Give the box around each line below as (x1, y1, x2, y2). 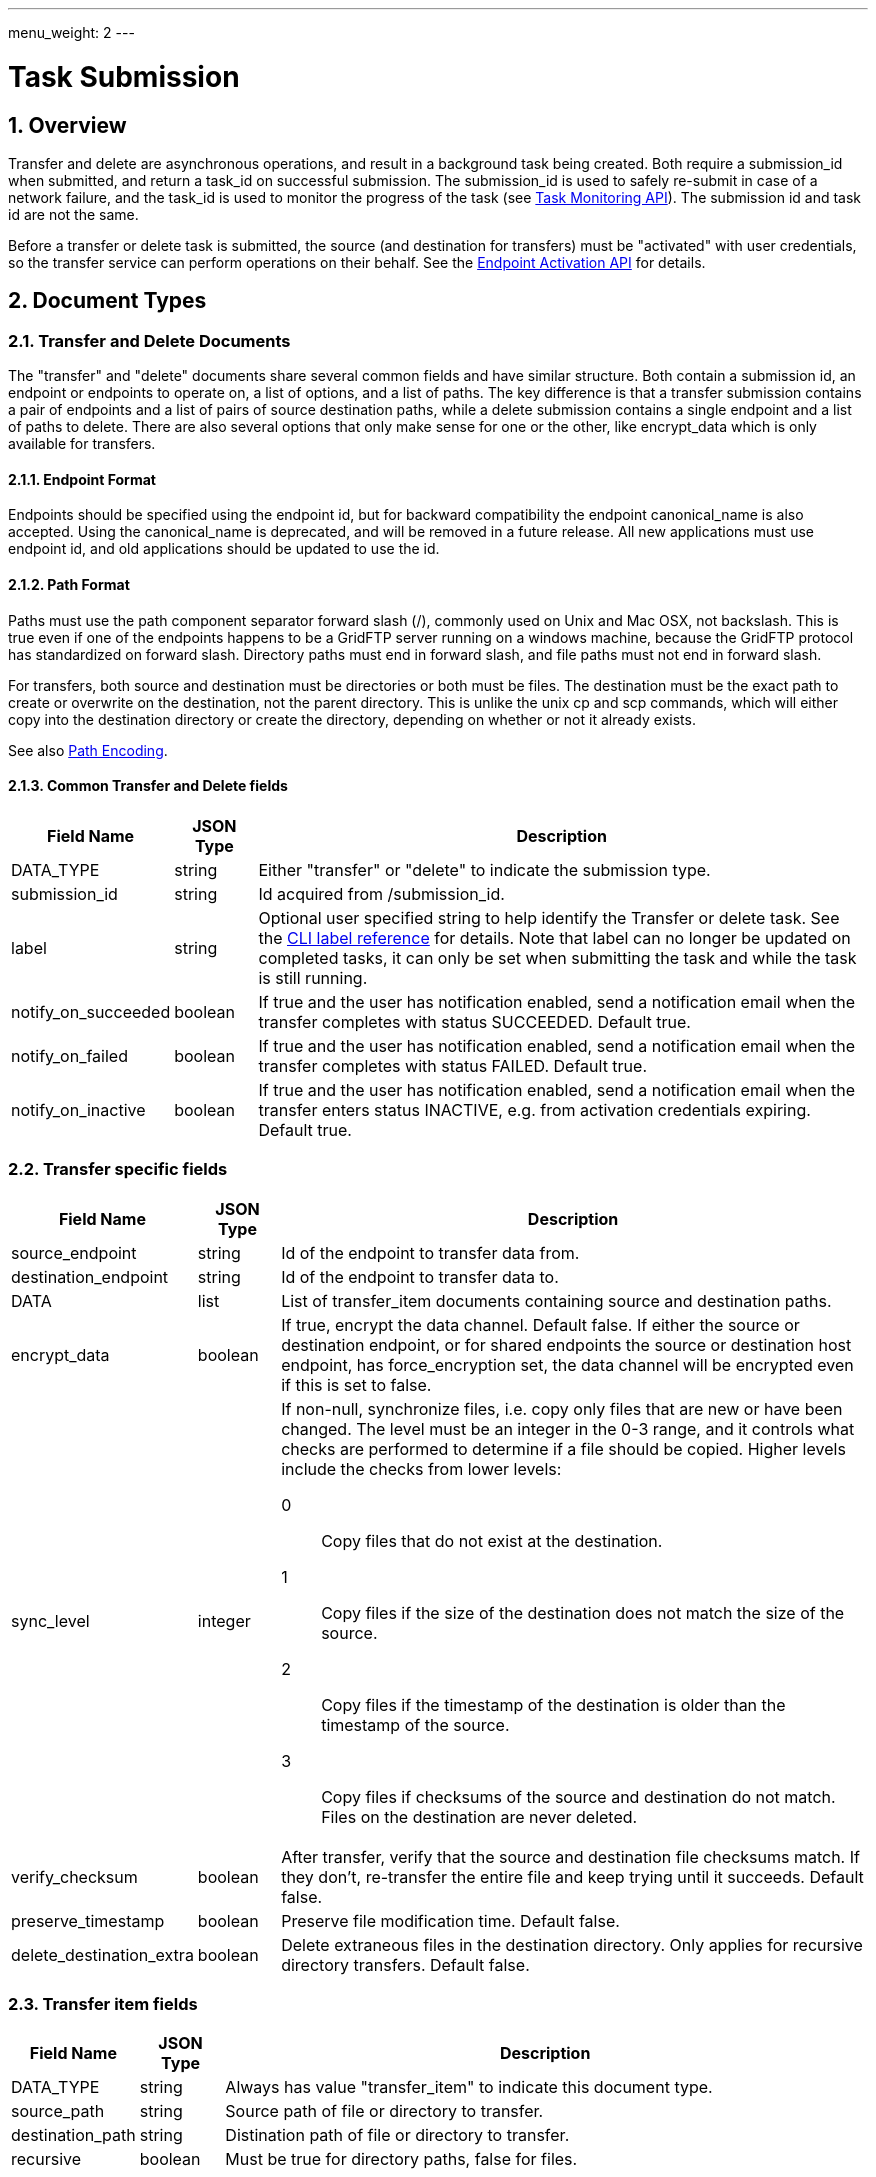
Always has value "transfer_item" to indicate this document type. (225, 2077, 713, 2098)
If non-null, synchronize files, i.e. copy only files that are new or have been (281, 1398, 843, 1419)
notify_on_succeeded (11, 1001, 171, 1022)
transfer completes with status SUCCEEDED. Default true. (258, 1011, 691, 1032)
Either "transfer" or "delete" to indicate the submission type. (258, 859, 711, 880)
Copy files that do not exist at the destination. (321, 1530, 663, 1551)
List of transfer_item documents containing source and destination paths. (281, 1290, 832, 1311)
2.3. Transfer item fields (8, 1993, 198, 2014)
